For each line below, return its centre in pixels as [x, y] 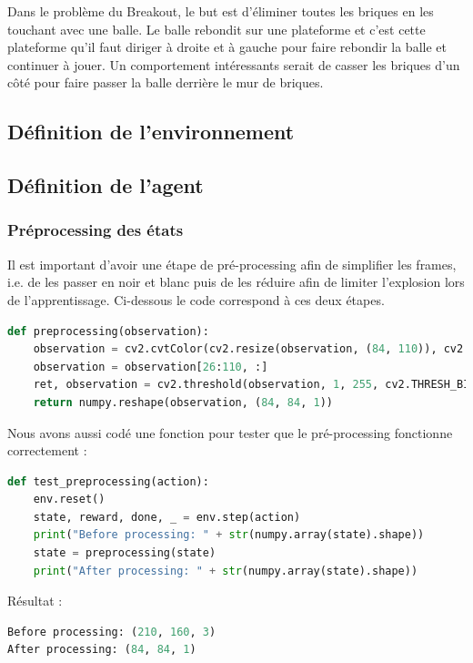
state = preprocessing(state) [125, 553]
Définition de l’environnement [151, 132]
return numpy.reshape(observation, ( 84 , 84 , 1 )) [183, 402]
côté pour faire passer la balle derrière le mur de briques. [166, 82]
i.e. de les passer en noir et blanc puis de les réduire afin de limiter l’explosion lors [236, 282]
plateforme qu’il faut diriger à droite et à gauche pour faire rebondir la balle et [227, 47]
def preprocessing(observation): [108, 331]
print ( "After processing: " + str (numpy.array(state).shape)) [226, 571]
